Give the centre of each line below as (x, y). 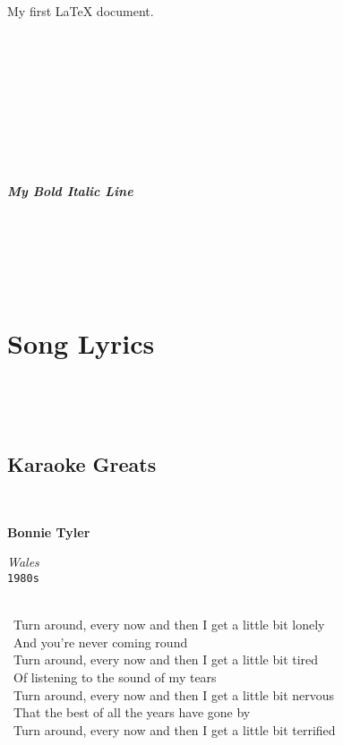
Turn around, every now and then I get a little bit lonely (169, 625)
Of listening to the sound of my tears (115, 677)
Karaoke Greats (82, 464)
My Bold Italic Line (70, 191)
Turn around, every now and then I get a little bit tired (166, 659)
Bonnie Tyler (49, 531)
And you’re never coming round (100, 642)
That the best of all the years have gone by (132, 712)
